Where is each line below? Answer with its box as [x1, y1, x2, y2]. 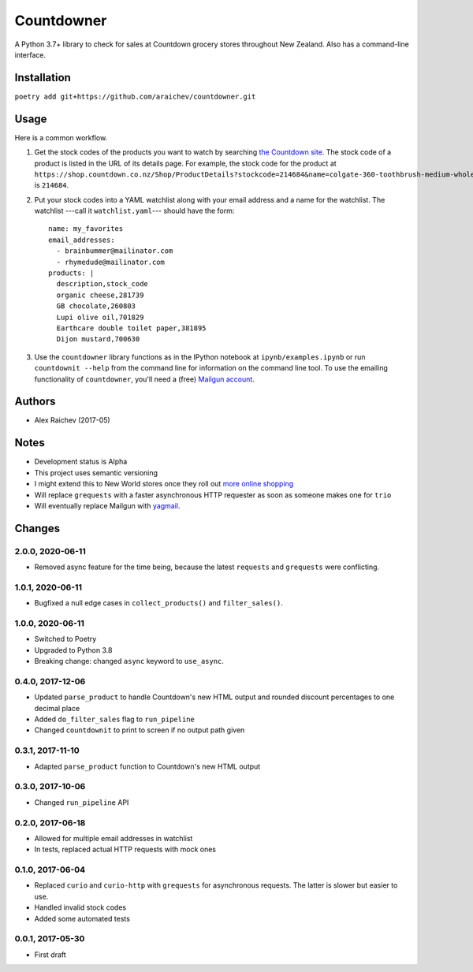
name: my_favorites [48, 225, 124, 233]
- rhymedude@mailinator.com [56, 257, 166, 266]
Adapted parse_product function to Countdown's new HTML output [34, 762, 261, 771]
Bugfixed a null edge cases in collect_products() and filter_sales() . [34, 598, 283, 608]
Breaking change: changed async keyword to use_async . [34, 657, 225, 666]
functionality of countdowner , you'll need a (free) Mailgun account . [34, 374, 255, 384]
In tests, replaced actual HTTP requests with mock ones [34, 844, 217, 855]
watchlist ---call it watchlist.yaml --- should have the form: [34, 206, 235, 216]
